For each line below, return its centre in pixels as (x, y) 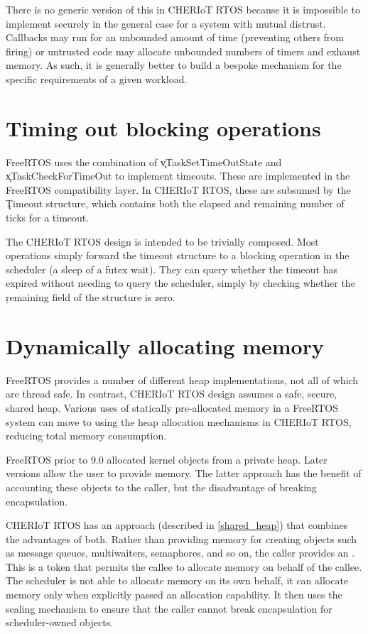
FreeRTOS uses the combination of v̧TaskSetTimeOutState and (144, 162)
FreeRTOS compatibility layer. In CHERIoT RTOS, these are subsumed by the (178, 189)
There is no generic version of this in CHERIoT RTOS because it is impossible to (183, 9)
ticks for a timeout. (48, 218)
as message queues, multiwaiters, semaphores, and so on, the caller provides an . (180, 553)
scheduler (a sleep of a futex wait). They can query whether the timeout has (172, 269)
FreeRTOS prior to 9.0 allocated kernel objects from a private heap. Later (167, 459)
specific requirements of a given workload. (97, 78)
